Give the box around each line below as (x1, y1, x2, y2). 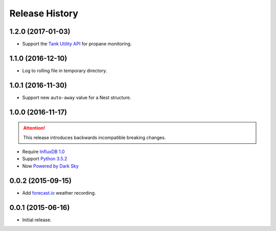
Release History (9, 8, 79, 19)
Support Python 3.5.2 (22, 156, 67, 162)
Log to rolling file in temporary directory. (22, 67, 107, 74)
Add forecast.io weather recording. (22, 190, 96, 196)
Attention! (23, 125, 45, 131)
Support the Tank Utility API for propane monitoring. (22, 41, 132, 47)
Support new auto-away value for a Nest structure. (22, 94, 131, 100)
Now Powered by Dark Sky (22, 163, 79, 169)
